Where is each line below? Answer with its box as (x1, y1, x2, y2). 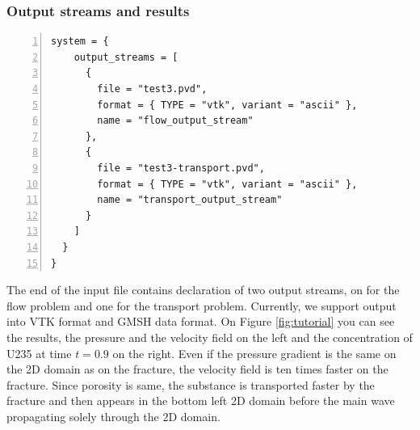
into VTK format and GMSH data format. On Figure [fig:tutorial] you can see (6, 313, 395, 330)
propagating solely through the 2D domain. (6, 407, 220, 424)
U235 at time (6, 344, 72, 361)
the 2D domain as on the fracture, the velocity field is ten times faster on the (6, 360, 388, 377)
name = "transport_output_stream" (97, 194, 283, 206)
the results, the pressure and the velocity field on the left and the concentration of (6, 328, 413, 345)
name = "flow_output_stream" (97, 115, 254, 127)
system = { (51, 36, 109, 48)
